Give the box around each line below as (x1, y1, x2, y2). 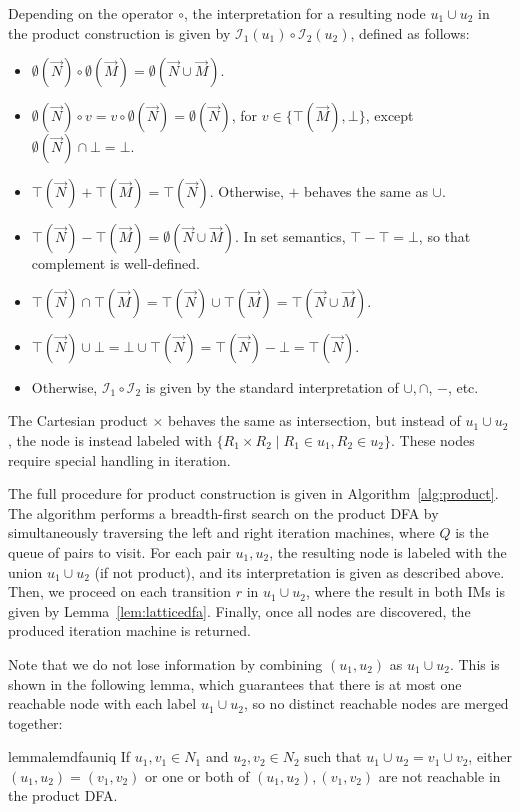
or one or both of (145, 765, 250, 786)
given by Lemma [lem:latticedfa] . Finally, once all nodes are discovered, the (8, 600, 471, 621)
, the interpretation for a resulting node (184, 3, 426, 23)
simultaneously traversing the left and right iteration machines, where (8, 522, 435, 543)
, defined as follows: (350, 22, 470, 43)
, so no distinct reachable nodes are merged (243, 693, 509, 714)
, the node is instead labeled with (8, 429, 212, 450)
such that (304, 746, 362, 767)
